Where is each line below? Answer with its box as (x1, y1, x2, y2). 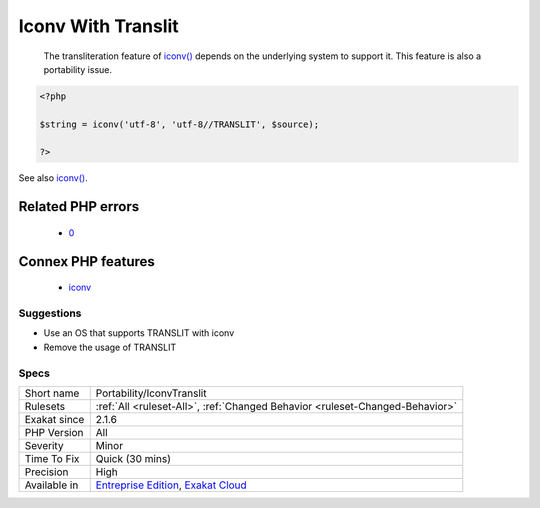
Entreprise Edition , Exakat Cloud (95, 478, 247, 492)
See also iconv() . (18, 172, 89, 184)
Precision (24, 465, 69, 479)
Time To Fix (24, 451, 80, 465)
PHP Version (24, 425, 84, 439)
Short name (24, 386, 80, 400)
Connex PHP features (18, 253, 155, 270)
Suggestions (18, 306, 82, 320)
